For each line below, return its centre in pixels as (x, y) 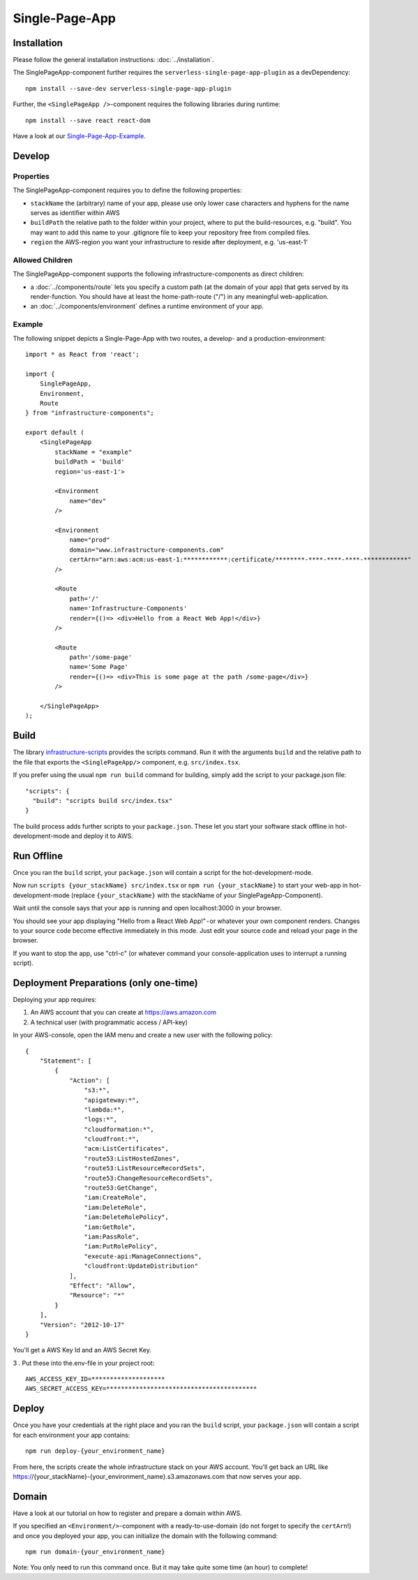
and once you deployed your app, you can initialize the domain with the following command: (145, 1535)
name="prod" (90, 540)
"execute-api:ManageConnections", (143, 1256)
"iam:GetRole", (110, 1227)
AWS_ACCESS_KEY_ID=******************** (95, 1379)
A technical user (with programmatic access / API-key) (109, 1022)
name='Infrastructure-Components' (128, 608)
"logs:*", (101, 1120)
